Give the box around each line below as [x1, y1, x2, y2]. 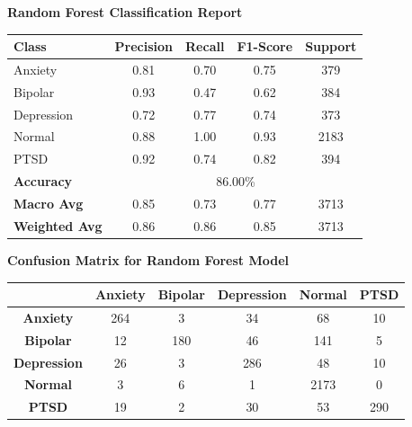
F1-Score [237, 37, 293, 56]
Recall [185, 37, 225, 56]
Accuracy [13, 172, 73, 191]
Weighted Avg [13, 216, 103, 235]
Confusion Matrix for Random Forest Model [7, 250, 289, 269]
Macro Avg [13, 194, 84, 212]
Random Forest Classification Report [7, 3, 243, 21]
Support [305, 37, 357, 56]
